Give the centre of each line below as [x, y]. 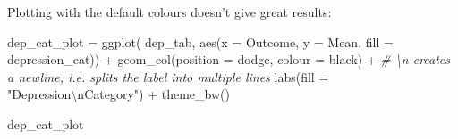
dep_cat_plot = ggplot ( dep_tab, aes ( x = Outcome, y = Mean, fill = [200, 41]
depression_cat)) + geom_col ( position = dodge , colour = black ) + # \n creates [229, 59]
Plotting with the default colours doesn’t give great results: [170, 12]
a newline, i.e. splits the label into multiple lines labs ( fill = [168, 76]
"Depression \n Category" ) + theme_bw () [119, 94]
